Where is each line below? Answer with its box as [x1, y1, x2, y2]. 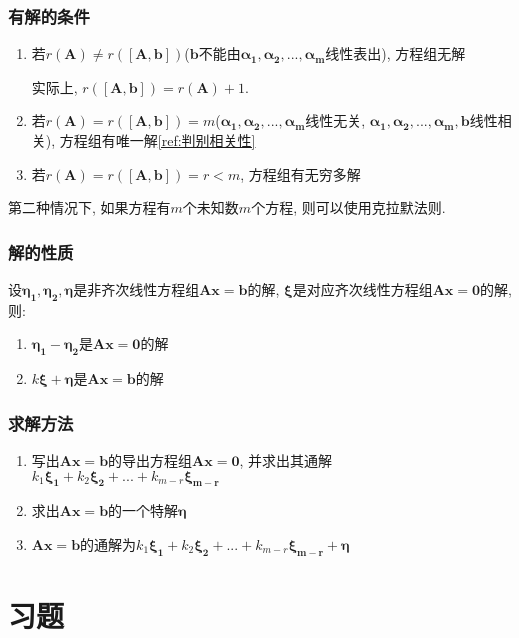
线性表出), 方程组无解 [325, 43, 466, 64]
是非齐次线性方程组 [73, 279, 200, 299]
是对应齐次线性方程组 [292, 279, 433, 299]
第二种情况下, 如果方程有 [8, 197, 171, 218]
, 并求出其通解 [239, 450, 333, 470]
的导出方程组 [108, 450, 193, 470]
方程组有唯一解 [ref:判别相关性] [59, 130, 256, 150]
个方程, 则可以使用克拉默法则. [251, 197, 446, 218]
